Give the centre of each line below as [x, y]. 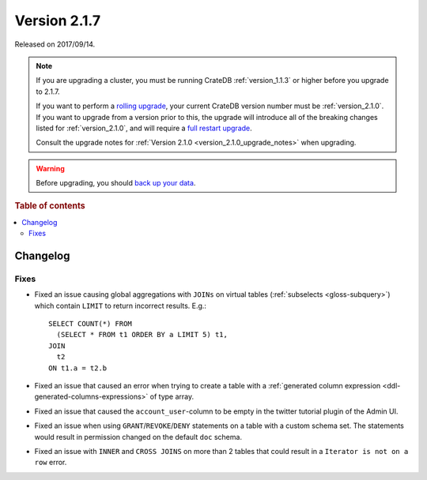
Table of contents [50, 206]
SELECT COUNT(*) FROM [90, 324]
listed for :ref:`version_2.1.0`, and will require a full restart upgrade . [144, 128]
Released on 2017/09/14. [55, 44]
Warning [50, 168]
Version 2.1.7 [58, 21]
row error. [51, 463]
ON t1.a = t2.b [78, 368]
